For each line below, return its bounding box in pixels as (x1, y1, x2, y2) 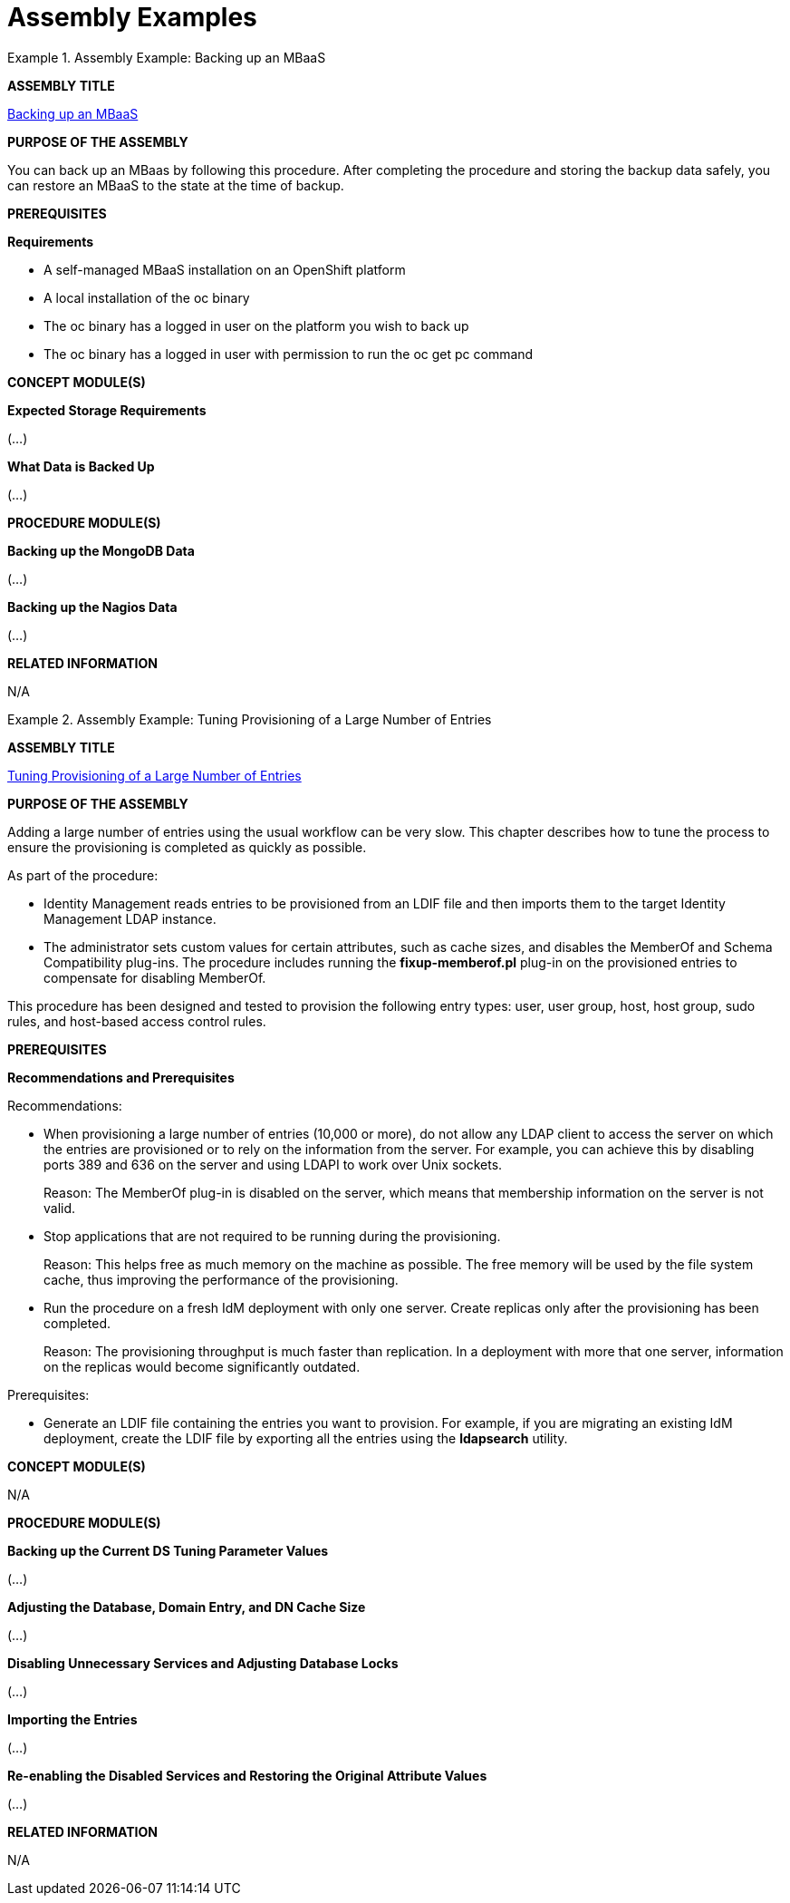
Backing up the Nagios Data (7, 598, 178, 615)
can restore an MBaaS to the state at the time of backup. (7, 177, 344, 193)
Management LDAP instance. (43, 910, 217, 927)
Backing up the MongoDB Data (7, 542, 195, 558)
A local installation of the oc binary (43, 289, 250, 306)
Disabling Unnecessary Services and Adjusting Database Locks (7, 1655, 399, 1671)
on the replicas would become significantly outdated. (43, 1358, 361, 1374)
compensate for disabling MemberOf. (43, 969, 266, 985)
